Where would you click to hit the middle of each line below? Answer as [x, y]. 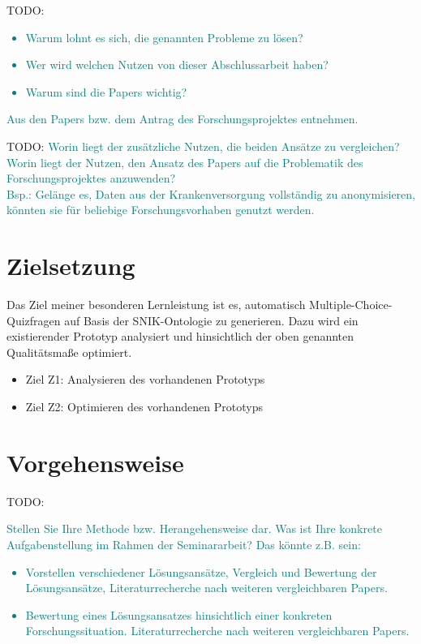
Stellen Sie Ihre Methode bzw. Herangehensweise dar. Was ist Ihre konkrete [194, 528]
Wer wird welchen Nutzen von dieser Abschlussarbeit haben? [177, 64]
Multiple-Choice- [351, 305]
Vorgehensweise [95, 462]
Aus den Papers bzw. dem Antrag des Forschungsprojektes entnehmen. [183, 119]
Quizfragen [34, 320]
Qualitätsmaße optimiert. [69, 352]
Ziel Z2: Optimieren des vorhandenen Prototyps [144, 407]
